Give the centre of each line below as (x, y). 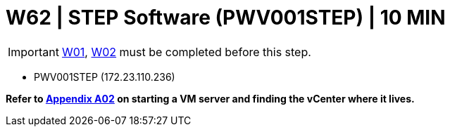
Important (33, 52)
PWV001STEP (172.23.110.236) (105, 77)
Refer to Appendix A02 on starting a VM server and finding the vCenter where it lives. (210, 98)
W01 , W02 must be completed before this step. (186, 52)
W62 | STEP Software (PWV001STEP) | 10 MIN (226, 18)
